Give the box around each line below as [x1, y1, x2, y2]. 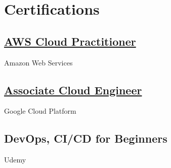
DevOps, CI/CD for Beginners [4, 130, 167, 146]
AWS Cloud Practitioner [4, 33, 136, 49]
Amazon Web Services [4, 57, 73, 68]
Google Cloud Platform [4, 106, 76, 116]
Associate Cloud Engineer [4, 82, 142, 97]
